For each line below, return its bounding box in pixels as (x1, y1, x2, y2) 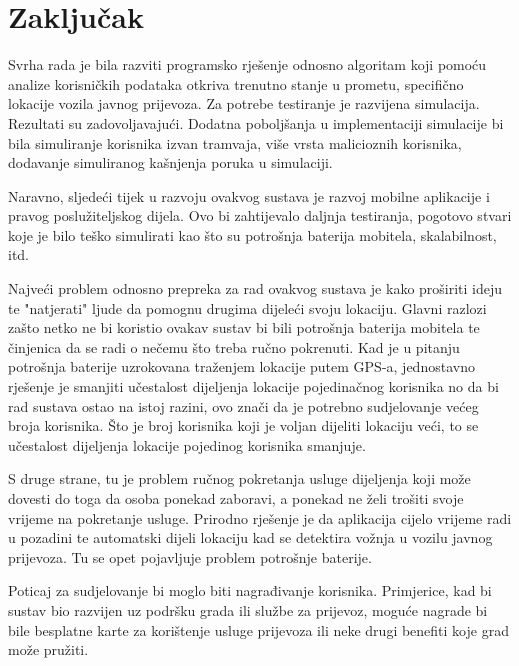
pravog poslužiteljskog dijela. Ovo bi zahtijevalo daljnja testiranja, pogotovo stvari (8, 205, 512, 226)
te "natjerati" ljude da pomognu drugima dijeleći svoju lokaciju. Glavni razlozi (8, 297, 487, 318)
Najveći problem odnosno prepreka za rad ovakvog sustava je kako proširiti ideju (8, 278, 503, 299)
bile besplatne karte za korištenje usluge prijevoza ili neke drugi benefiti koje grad (8, 619, 509, 640)
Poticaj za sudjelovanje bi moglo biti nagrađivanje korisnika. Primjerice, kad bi (8, 580, 492, 601)
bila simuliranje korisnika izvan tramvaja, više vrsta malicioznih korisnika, (8, 132, 462, 153)
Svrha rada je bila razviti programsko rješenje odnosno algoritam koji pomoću (8, 54, 487, 75)
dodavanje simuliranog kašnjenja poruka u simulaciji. (8, 152, 333, 173)
